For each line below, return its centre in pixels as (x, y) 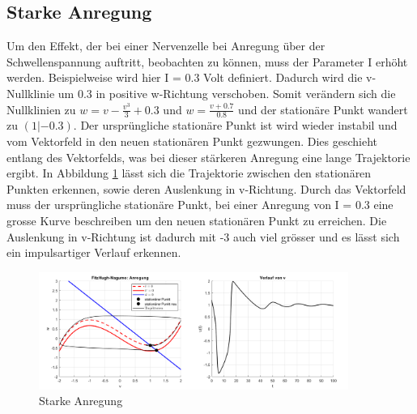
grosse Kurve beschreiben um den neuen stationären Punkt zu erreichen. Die (197, 220)
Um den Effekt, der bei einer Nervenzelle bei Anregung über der (166, 46)
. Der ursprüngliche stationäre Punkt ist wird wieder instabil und (235, 125)
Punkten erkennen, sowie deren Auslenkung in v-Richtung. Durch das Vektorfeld (206, 188)
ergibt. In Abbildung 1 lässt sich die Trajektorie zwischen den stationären (189, 173)
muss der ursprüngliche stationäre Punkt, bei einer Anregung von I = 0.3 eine (200, 205)
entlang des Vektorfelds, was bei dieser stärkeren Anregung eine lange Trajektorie (208, 157)
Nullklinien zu (41, 109)
